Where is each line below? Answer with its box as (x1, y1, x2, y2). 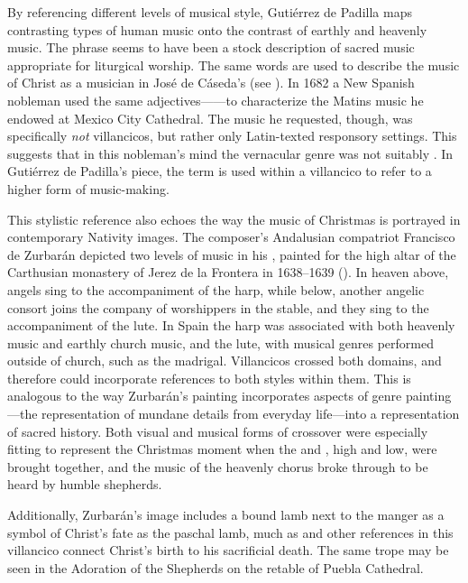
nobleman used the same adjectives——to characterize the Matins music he (7, 90, 424, 109)
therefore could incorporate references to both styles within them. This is (7, 368, 411, 387)
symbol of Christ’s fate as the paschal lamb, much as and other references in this (7, 523, 454, 541)
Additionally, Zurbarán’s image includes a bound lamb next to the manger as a (7, 505, 445, 524)
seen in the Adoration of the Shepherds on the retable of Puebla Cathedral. (7, 558, 424, 577)
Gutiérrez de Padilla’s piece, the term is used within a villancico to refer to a (7, 162, 432, 180)
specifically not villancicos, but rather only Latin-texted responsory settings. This (7, 126, 457, 145)
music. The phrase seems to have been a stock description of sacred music (7, 38, 415, 57)
